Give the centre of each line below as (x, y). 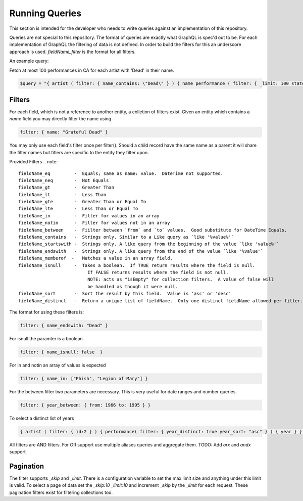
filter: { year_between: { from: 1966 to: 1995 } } (85, 405)
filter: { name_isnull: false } (61, 352)
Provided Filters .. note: (34, 162)
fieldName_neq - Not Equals (64, 180)
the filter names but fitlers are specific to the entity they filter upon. (79, 152)
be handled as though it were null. (133, 286)
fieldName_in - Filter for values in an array (89, 216)
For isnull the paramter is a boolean (46, 338)
